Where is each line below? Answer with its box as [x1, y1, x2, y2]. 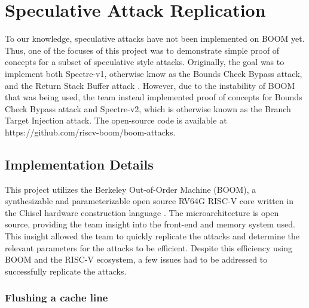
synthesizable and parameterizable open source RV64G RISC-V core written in [5, 195, 294, 207]
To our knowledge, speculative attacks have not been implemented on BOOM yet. [5, 32, 305, 45]
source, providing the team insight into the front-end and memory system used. [5, 218, 295, 230]
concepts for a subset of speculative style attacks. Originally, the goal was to [5, 56, 284, 68]
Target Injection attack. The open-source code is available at [5, 114, 227, 127]
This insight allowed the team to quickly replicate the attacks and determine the [5, 230, 299, 242]
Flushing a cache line [5, 290, 108, 305]
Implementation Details [5, 155, 154, 173]
